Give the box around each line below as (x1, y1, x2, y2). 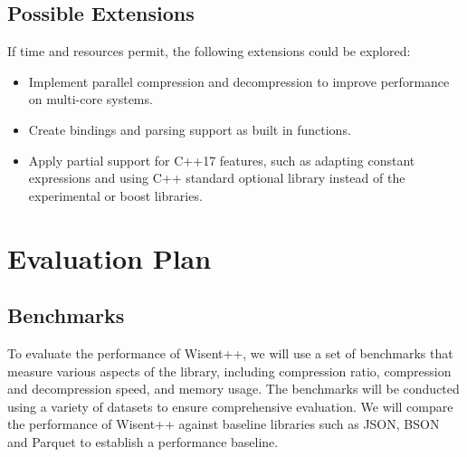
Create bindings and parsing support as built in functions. (28, 119, 351, 138)
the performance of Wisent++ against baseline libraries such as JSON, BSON (7, 414, 440, 433)
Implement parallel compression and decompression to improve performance (28, 71, 450, 90)
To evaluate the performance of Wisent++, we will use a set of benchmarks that (7, 343, 453, 362)
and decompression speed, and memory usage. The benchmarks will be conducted (7, 379, 460, 398)
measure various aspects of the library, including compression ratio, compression (7, 361, 452, 380)
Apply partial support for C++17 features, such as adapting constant (28, 150, 415, 169)
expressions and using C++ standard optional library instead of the (28, 168, 405, 187)
